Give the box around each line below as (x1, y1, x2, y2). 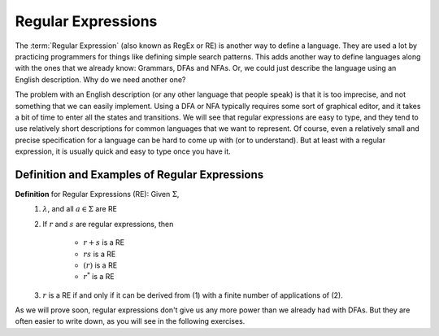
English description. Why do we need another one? (15, 74, 186, 85)
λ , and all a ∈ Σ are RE (42, 204, 118, 214)
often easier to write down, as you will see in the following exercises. (15, 316, 246, 326)
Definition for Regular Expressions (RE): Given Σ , (15, 189, 180, 199)
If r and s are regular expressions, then (42, 219, 174, 229)
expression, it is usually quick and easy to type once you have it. (15, 146, 231, 156)
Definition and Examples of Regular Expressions (15, 168, 264, 181)
